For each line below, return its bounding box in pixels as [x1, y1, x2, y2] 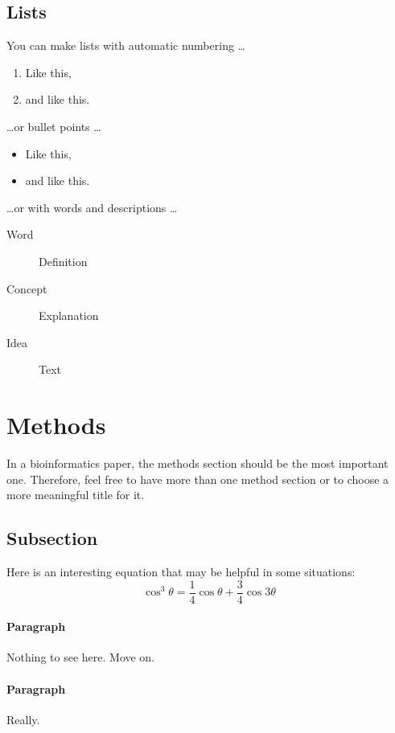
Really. [6, 710, 40, 727]
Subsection [6, 526, 98, 551]
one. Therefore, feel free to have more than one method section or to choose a [6, 470, 389, 487]
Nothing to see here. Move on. [6, 649, 155, 665]
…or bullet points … [6, 117, 101, 134]
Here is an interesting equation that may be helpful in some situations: [6, 563, 356, 580]
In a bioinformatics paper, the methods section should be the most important [6, 455, 389, 472]
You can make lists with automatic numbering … [6, 37, 245, 54]
